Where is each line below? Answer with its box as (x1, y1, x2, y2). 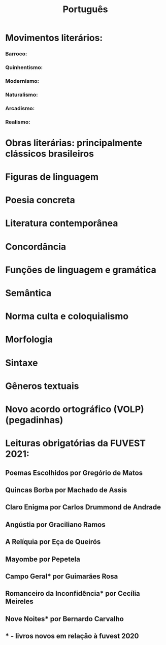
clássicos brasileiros (5, 148, 94, 159)
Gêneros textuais (5, 380, 79, 392)
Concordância (5, 241, 67, 252)
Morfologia (5, 334, 53, 345)
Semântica (5, 287, 52, 299)
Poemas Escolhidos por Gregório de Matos (5, 468, 143, 477)
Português (62, 4, 108, 15)
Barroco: (5, 50, 27, 57)
